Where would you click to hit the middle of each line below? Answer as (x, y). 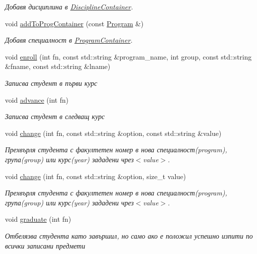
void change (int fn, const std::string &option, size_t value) (96, 176)
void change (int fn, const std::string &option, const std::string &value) (113, 133)
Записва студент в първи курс (51, 83)
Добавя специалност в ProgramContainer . (69, 40)
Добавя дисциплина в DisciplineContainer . (69, 6)
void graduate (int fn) (38, 219)
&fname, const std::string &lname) (58, 66)
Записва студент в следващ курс (55, 116)
